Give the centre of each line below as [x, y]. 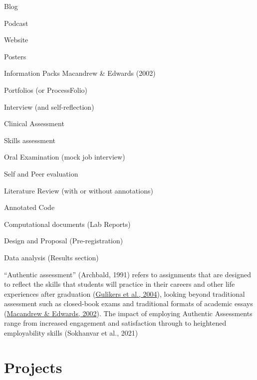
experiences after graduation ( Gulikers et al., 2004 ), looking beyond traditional [125, 293]
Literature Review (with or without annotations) [79, 190]
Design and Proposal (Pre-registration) [64, 241]
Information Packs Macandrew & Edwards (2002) [80, 73]
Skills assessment [30, 140]
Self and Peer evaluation [41, 173]
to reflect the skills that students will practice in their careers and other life [120, 284]
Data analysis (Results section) [51, 257]
